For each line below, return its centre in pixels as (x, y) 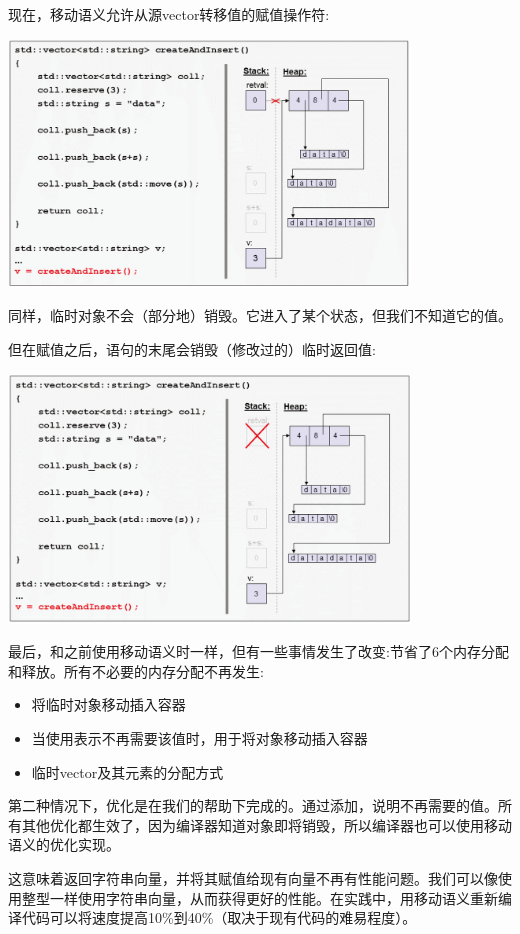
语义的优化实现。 (64, 844)
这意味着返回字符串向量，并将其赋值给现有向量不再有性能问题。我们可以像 (253, 877)
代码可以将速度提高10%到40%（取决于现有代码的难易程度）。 (219, 917)
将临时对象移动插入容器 (108, 704)
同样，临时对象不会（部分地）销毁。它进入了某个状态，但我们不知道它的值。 (260, 315)
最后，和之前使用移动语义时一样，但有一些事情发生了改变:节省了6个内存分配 (258, 651)
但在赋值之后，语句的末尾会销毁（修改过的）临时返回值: (192, 349)
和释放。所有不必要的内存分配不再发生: (136, 670)
